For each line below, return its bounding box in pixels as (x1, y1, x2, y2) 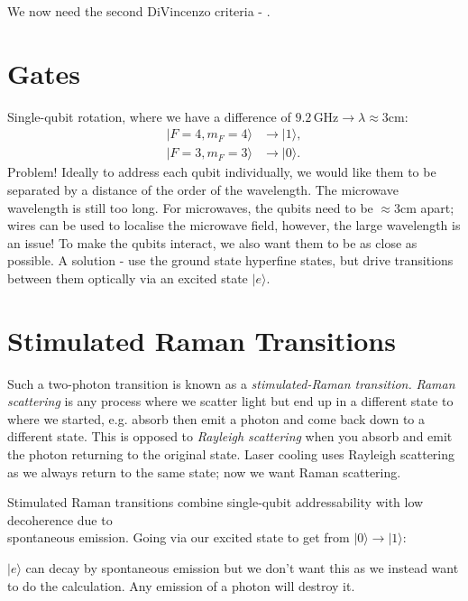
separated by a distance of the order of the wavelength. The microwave (7, 180, 399, 199)
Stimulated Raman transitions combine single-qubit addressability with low (7, 493, 424, 512)
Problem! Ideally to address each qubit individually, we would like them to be (7, 162, 436, 181)
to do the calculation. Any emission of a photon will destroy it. (7, 576, 355, 595)
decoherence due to (7, 510, 113, 529)
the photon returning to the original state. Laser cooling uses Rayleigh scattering (7, 445, 455, 464)
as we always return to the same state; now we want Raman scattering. (7, 462, 401, 481)
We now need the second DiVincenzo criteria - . (7, 2, 271, 20)
